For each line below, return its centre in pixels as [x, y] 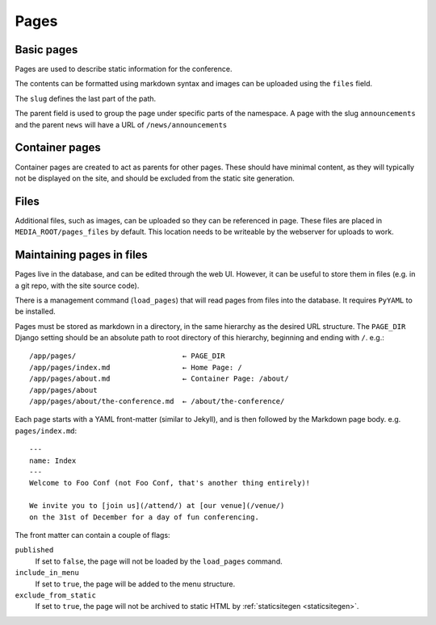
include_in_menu [47, 573]
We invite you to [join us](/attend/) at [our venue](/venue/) [157, 506]
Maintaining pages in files [82, 255]
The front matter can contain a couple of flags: [92, 535]
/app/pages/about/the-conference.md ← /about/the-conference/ [157, 402]
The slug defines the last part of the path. [86, 98]
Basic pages [46, 50]
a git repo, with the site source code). [77, 285]
